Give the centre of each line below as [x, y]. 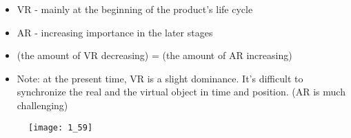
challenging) [42, 105]
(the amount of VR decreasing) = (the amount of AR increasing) [154, 55]
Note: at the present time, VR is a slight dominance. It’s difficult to [160, 78]
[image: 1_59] [61, 127]
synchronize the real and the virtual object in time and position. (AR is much [181, 92]
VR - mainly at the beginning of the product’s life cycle [135, 9]
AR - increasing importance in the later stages [115, 32]
